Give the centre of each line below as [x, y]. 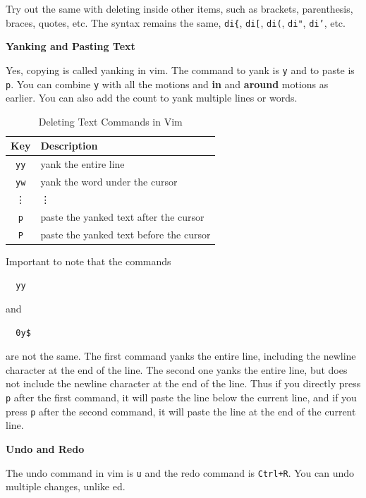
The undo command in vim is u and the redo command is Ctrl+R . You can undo [180, 472]
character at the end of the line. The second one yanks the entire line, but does [177, 369]
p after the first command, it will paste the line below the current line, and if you [181, 397]
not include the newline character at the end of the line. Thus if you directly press [183, 383]
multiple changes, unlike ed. [66, 486]
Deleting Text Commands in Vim [110, 121]
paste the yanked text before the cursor [126, 234]
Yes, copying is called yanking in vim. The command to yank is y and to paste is [180, 69]
